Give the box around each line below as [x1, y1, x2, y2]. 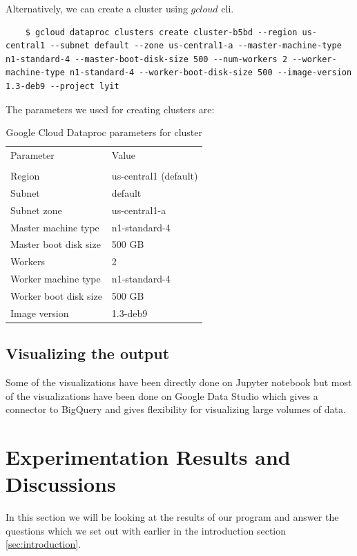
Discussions [6, 470, 116, 498]
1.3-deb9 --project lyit [6, 81, 119, 91]
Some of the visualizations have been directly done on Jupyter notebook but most [6, 375, 352, 390]
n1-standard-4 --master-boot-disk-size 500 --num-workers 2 [6, 54, 288, 64]
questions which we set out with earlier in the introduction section [6, 523, 287, 537]
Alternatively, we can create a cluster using [6, 1, 188, 15]
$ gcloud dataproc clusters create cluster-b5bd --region [25, 27, 298, 37]
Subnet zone [10, 202, 62, 217]
